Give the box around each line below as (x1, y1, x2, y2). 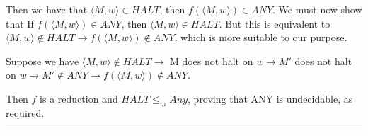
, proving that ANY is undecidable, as (188, 91, 353, 106)
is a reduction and (40, 91, 118, 106)
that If (6, 16, 34, 30)
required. (6, 105, 45, 120)
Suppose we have (6, 53, 79, 68)
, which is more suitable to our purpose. (174, 30, 347, 45)
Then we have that (6, 2, 88, 16)
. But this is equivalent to (219, 16, 330, 30)
